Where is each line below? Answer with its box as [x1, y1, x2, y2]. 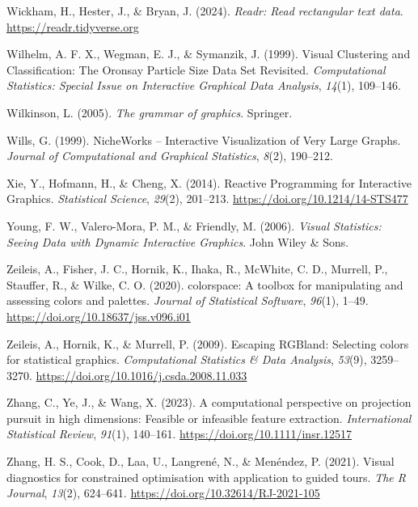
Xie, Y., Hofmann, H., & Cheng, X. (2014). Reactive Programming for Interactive [6, 174, 412, 191]
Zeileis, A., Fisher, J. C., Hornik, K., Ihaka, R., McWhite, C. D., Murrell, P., [6, 260, 388, 277]
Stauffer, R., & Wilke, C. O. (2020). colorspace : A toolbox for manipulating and [6, 276, 403, 293]
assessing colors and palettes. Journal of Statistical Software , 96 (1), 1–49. [6, 292, 369, 309]
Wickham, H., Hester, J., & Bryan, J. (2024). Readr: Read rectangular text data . [6, 2, 403, 19]
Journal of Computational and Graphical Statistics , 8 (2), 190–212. [6, 147, 333, 164]
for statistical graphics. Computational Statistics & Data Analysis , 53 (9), [6, 351, 367, 368]
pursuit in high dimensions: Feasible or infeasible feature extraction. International [6, 409, 412, 426]
